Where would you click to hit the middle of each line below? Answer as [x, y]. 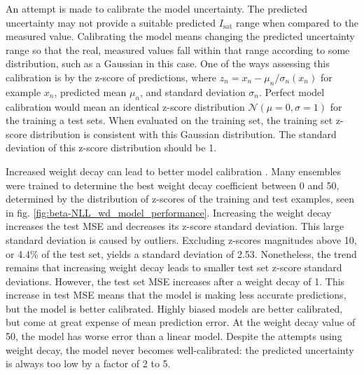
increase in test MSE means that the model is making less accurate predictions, [176, 295]
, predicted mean [90, 91]
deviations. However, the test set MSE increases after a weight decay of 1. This [175, 281]
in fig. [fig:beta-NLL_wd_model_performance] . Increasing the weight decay [169, 212]
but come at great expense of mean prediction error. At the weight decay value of [181, 322]
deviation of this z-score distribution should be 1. [111, 148]
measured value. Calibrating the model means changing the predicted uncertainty [180, 36]
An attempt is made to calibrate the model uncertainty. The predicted [157, 8]
